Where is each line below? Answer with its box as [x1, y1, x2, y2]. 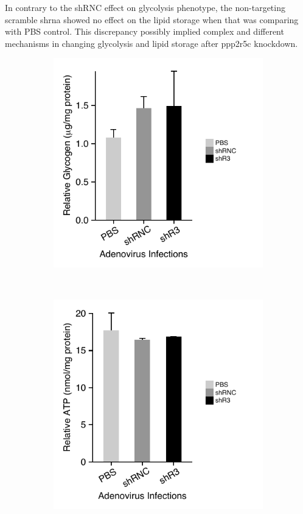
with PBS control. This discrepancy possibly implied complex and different [5, 25, 284, 38]
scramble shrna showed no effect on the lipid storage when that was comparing [5, 13, 299, 26]
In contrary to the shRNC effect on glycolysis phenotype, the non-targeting [5, 1, 285, 13]
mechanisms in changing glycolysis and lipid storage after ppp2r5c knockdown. [5, 37, 298, 49]
